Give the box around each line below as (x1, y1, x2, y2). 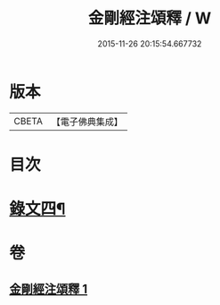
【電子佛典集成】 (51, 115, 123, 128)
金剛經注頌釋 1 (9, 281, 88, 296)
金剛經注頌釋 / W (87, 8, 212, 29)
